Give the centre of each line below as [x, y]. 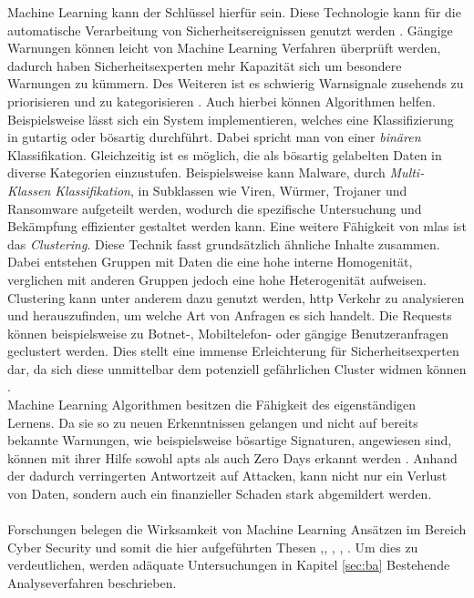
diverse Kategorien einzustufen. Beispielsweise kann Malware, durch [196, 172]
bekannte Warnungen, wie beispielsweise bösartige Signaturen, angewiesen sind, [230, 440]
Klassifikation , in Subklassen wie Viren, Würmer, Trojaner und [231, 190]
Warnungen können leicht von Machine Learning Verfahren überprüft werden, [224, 48]
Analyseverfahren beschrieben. [92, 583]
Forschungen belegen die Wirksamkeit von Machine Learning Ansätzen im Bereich [237, 529]
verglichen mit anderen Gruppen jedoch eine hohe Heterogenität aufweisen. [217, 279]
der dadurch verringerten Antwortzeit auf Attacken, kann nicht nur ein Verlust [227, 476]
